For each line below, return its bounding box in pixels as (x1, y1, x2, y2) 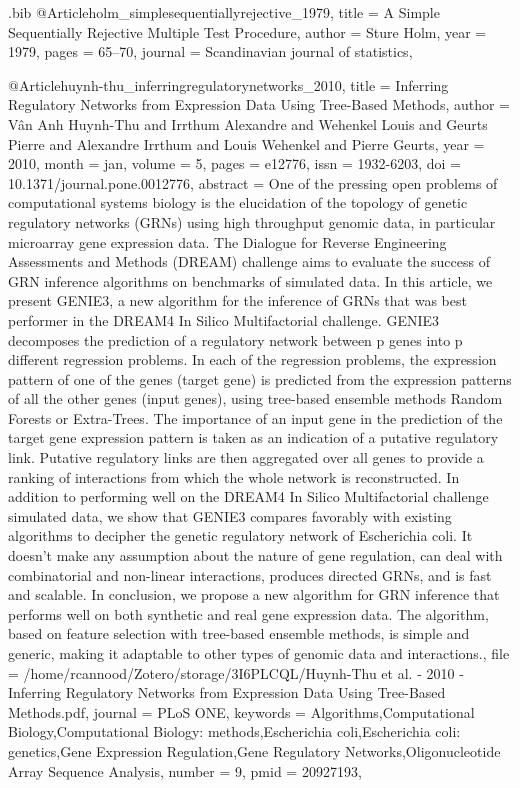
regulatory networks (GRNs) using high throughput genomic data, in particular (8, 211, 496, 232)
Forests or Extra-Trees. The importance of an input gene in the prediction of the (8, 407, 503, 428)
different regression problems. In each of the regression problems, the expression (8, 349, 497, 370)
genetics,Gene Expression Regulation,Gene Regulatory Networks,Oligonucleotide (8, 740, 501, 761)
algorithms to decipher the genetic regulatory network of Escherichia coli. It (8, 525, 473, 546)
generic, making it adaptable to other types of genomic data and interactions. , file (8, 643, 510, 663)
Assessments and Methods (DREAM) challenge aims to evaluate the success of (8, 251, 490, 272)
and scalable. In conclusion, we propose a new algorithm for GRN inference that (8, 584, 500, 605)
